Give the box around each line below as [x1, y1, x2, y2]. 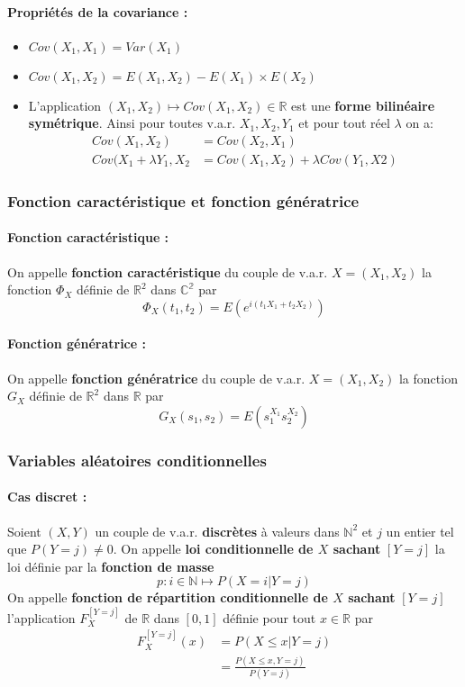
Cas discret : [7, 487, 87, 506]
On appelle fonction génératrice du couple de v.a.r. [7, 368, 305, 387]
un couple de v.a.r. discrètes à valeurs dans [95, 521, 340, 540]
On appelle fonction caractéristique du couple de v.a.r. [7, 262, 328, 281]
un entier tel [386, 521, 454, 540]
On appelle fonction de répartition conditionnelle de [7, 588, 328, 607]
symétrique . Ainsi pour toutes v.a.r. [28, 113, 236, 132]
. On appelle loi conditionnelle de [113, 539, 314, 558]
